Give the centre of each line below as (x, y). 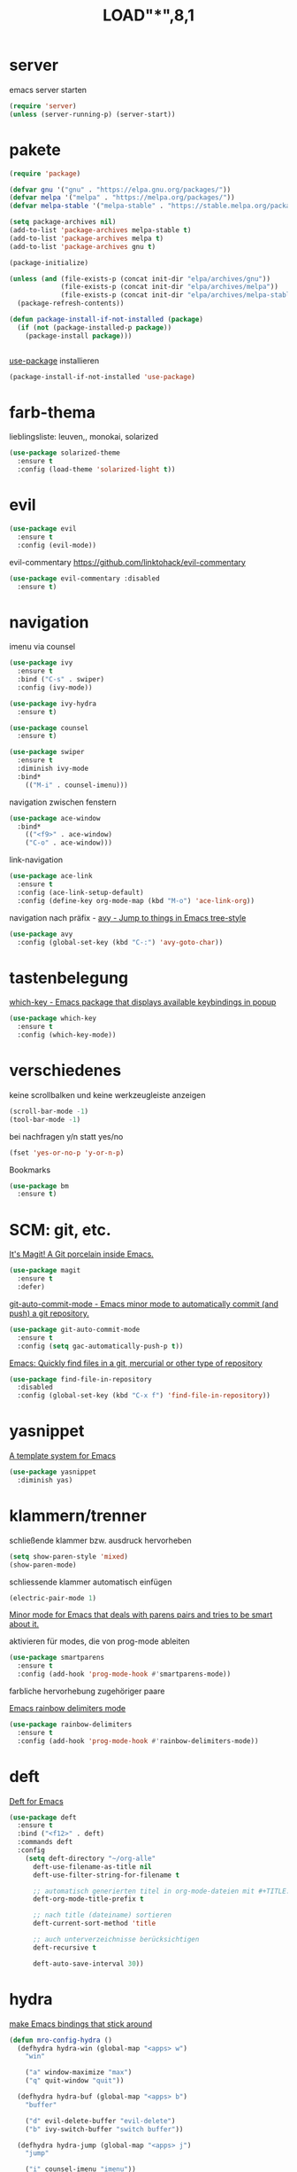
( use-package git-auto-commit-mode (75, 1329)
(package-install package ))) (79, 336)
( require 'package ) (45, 174)
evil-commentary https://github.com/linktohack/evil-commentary (127, 562)
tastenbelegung (69, 978)
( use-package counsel (49, 728)
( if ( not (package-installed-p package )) (95, 327)
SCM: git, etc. (61, 1230)
